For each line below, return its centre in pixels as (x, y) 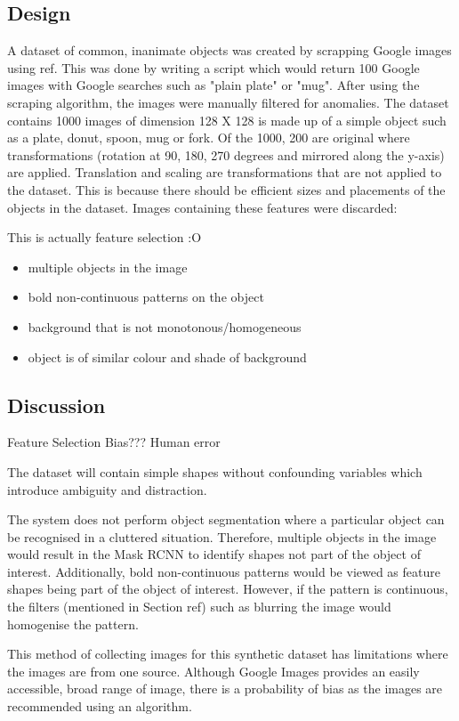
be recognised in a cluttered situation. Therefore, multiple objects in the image (222, 536)
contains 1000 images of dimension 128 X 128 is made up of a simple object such (227, 120)
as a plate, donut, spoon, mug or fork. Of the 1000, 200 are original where (209, 138)
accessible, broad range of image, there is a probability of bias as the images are (225, 689)
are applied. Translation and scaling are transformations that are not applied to (225, 172)
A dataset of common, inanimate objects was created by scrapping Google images (229, 50)
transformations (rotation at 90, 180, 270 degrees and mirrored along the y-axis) (226, 154)
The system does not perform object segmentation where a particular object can (226, 519)
